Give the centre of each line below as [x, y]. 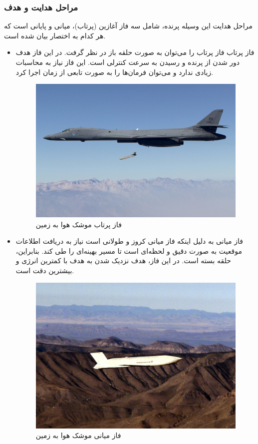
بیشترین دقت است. [45, 270]
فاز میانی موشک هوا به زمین [78, 435]
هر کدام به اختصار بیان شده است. [55, 35]
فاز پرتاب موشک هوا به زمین [79, 224]
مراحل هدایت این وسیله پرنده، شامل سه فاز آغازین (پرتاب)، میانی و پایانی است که [128, 26]
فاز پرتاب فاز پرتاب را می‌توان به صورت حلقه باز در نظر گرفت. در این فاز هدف [135, 52]
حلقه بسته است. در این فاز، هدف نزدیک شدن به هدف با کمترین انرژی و [123, 260]
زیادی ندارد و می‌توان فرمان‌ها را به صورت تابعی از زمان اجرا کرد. [115, 72]
